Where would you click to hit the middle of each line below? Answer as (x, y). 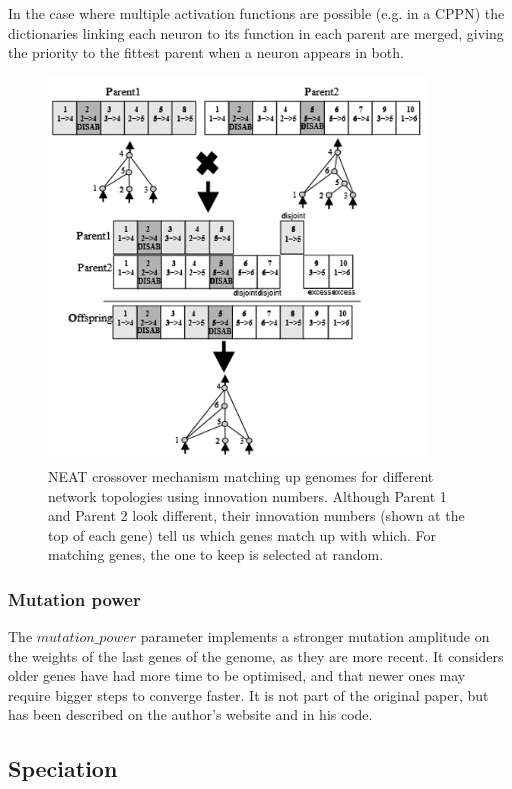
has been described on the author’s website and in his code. (190, 714)
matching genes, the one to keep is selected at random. (216, 554)
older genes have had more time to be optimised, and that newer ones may (237, 675)
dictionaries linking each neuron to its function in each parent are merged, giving (256, 32)
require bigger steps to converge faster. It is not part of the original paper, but (248, 694)
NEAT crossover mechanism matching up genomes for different (241, 475)
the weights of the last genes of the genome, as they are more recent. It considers (256, 655)
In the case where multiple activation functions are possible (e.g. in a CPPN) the (256, 13)
